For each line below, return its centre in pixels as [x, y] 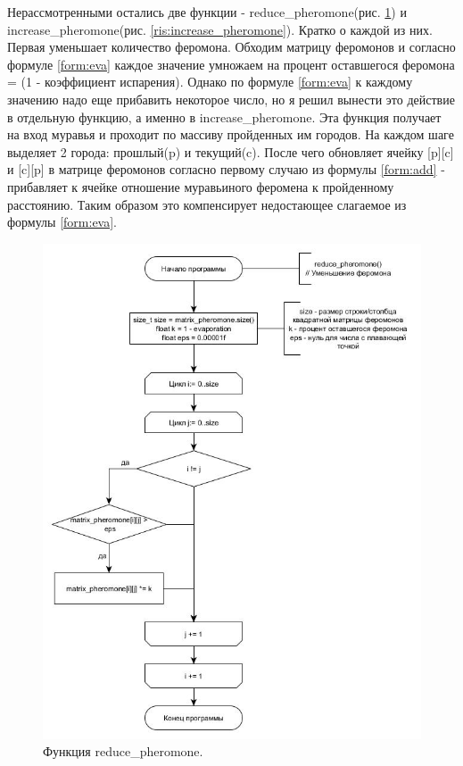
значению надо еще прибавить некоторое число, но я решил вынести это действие [231, 99]
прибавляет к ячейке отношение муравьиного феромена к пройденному [201, 186]
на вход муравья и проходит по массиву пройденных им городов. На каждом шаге [231, 134]
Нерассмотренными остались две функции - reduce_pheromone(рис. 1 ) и [207, 12]
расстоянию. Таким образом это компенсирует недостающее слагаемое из [207, 204]
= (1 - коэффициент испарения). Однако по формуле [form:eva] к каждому [210, 82]
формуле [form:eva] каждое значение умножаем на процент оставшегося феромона [231, 64]
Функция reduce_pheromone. [123, 751]
